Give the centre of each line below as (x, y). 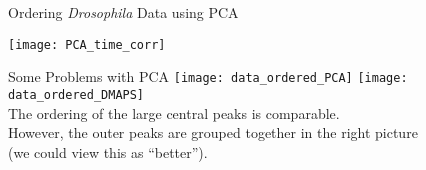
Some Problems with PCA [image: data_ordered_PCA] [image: (208, 76)
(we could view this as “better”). (108, 151)
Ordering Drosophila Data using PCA (123, 12)
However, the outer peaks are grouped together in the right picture (213, 132)
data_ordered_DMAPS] (76, 94)
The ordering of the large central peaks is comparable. (174, 112)
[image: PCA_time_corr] (87, 44)
